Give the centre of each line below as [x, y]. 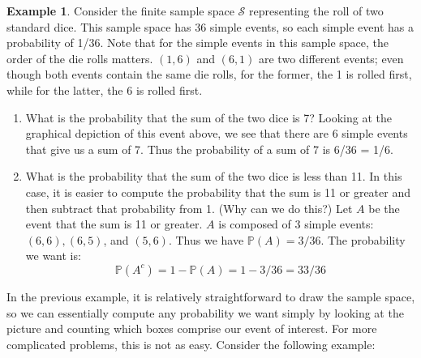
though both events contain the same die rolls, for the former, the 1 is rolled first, [209, 74]
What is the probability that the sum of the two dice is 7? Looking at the [208, 117]
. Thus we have [206, 239]
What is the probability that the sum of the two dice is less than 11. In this [214, 176]
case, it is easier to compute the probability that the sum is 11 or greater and [218, 192]
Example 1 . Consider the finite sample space [120, 11]
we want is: [53, 256]
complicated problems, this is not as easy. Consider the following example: [191, 344]
